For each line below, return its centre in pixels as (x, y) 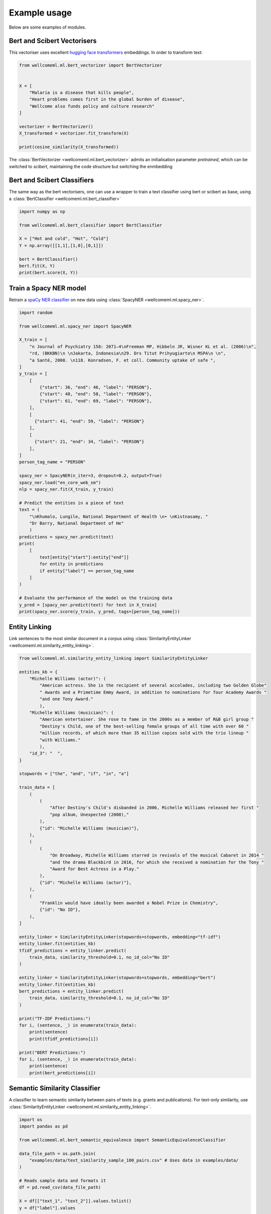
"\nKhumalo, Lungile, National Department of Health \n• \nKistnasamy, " (119, 516)
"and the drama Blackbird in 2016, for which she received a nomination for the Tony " (157, 862)
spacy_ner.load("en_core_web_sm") (60, 482)
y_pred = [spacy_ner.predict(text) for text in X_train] (88, 605)
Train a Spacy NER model (48, 288)
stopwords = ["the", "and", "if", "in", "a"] (74, 774)
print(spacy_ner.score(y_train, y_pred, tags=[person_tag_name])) (99, 611)
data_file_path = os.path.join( (58, 1154)
